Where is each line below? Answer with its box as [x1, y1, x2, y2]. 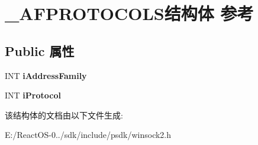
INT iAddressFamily [5, 69, 87, 81]
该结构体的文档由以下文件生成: [5, 108, 123, 121]
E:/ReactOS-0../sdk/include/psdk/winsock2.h [5, 128, 172, 141]
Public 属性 [5, 41, 75, 60]
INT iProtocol [5, 89, 61, 101]
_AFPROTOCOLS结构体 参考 [5, 1, 254, 25]
